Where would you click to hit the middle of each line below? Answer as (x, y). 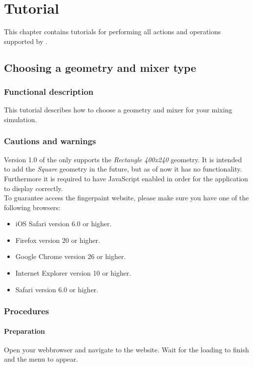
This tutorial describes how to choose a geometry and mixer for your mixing (118, 110)
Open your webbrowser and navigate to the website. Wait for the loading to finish (126, 349)
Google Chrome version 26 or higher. (71, 256)
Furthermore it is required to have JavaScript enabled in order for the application (126, 178)
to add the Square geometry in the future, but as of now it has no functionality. (123, 169)
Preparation (24, 331)
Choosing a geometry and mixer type (100, 67)
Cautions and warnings (50, 141)
